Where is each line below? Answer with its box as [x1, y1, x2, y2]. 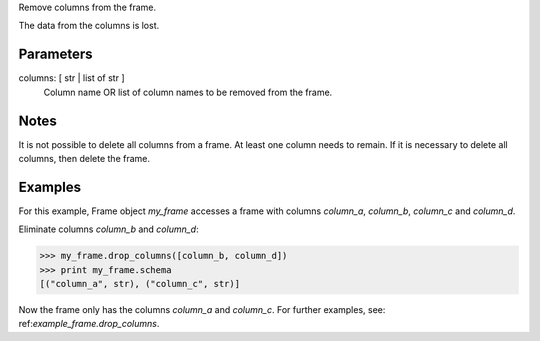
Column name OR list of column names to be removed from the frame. [43, 86, 333, 98]
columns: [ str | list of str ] [18, 72, 125, 84]
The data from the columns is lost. [18, 20, 160, 32]
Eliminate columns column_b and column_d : [18, 223, 199, 235]
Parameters [18, 46, 93, 63]
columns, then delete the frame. [18, 152, 150, 164]
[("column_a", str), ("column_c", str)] [39, 278, 240, 290]
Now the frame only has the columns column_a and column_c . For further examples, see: [18, 304, 386, 316]
